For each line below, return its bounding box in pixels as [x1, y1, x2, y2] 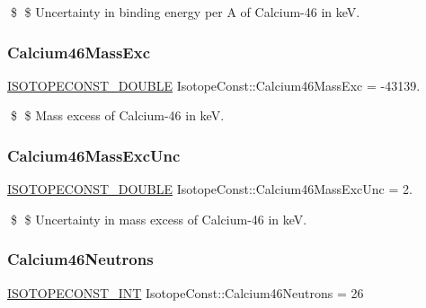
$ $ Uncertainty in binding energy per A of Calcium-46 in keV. [10, 3, 360, 21]
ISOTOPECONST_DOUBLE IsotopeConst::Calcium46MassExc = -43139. [7, 75, 421, 94]
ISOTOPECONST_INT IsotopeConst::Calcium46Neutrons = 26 [7, 283, 364, 302]
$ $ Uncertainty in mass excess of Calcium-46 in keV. [10, 209, 307, 228]
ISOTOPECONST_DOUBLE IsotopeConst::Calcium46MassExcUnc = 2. [7, 180, 413, 198]
